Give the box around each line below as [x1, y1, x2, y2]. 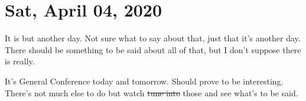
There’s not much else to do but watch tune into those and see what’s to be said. [5, 86, 298, 99]
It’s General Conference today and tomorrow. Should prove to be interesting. [5, 74, 284, 87]
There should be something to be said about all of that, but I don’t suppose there [5, 43, 301, 56]
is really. [5, 55, 35, 67]
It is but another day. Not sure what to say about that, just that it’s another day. [5, 32, 301, 44]
